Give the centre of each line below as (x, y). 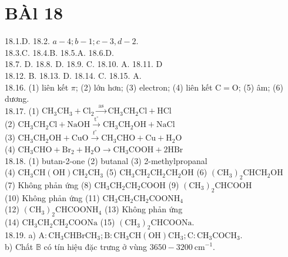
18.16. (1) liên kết (37, 87)
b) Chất (19, 246)
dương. (17, 99)
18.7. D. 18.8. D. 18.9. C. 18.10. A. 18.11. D (84, 64)
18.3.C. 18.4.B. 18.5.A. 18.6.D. (59, 52)
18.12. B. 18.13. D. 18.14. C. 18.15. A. (73, 75)
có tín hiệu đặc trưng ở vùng (95, 246)
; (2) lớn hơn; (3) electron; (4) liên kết (144, 87)
